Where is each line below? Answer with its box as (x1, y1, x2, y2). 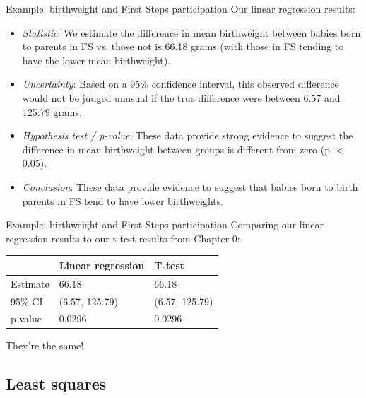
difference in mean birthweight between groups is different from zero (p (22, 141, 330, 156)
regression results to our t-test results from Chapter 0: (6, 230, 240, 245)
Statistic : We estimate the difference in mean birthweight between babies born (22, 25, 361, 40)
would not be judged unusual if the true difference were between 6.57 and (22, 90, 341, 105)
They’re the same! (6, 338, 84, 353)
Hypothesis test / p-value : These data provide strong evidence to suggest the (22, 128, 353, 143)
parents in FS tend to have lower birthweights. (22, 193, 224, 208)
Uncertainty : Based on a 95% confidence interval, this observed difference (22, 76, 339, 91)
